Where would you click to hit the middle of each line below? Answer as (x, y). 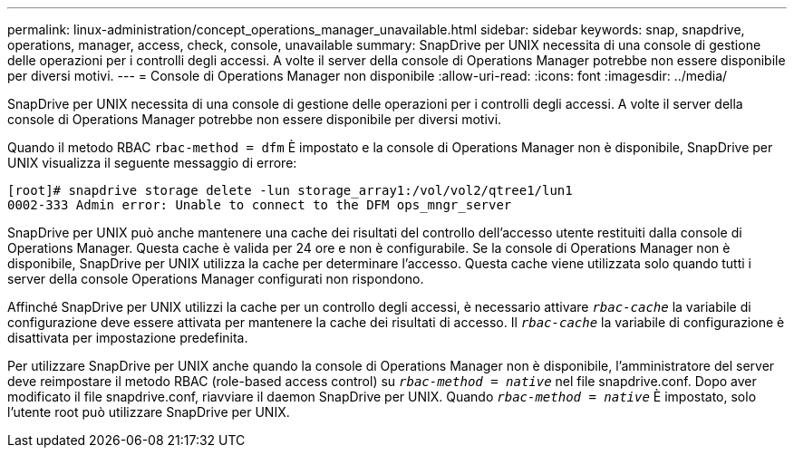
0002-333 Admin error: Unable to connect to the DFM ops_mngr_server (260, 205)
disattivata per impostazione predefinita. (128, 338)
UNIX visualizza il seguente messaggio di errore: (152, 163)
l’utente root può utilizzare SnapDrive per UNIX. (149, 412)
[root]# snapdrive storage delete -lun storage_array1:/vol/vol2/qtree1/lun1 (290, 190)
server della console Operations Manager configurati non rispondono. (216, 279)
